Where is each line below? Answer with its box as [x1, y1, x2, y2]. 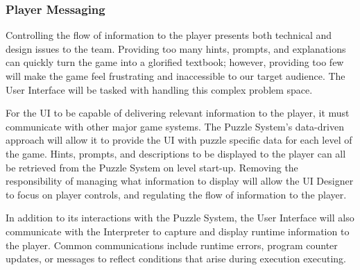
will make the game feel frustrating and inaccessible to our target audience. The [6, 69, 345, 83]
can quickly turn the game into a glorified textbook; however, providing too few [6, 55, 344, 69]
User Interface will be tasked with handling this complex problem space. [6, 82, 313, 96]
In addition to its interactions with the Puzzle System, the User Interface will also [6, 210, 354, 225]
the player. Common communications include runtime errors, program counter [6, 237, 338, 252]
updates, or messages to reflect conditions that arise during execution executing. [6, 251, 346, 266]
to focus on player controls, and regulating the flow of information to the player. [6, 187, 347, 201]
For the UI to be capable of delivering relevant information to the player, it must [6, 106, 350, 120]
